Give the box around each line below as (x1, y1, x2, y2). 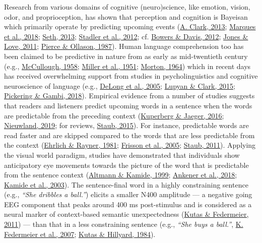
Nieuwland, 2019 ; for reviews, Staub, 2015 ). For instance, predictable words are (4, 120, 249, 131)
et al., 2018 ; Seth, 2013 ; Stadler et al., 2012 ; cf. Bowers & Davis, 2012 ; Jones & (4, 31, 248, 41)
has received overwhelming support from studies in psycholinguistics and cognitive (4, 71, 258, 81)
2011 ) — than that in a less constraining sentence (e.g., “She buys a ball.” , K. (4, 219, 243, 229)
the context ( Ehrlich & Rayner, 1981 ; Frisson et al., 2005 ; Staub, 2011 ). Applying (4, 140, 256, 150)
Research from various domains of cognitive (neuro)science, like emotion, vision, (4, 2, 250, 12)
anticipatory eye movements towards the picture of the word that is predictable (4, 159, 249, 170)
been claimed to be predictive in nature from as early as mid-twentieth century (4, 50, 248, 61)
